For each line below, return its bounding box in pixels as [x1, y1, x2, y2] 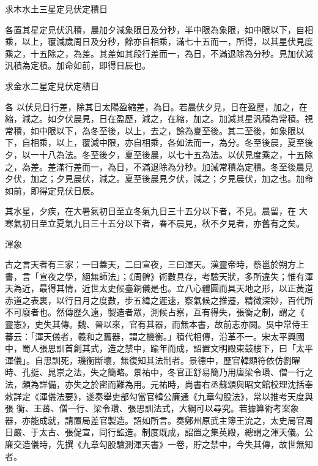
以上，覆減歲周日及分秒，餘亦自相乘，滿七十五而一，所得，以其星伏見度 [21, 35, 313, 48]
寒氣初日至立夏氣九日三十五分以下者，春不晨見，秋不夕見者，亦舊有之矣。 [5, 216, 305, 229]
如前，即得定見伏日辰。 [5, 184, 99, 197]
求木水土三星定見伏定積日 [5, 2, 108, 15]
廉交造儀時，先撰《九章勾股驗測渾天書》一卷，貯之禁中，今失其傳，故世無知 [5, 438, 313, 450]
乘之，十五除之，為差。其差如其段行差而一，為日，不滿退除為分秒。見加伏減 [5, 47, 313, 59]
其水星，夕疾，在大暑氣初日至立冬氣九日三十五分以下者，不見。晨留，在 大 [5, 205, 308, 217]
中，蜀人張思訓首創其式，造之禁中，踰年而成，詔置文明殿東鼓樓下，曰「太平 [5, 342, 313, 355]
